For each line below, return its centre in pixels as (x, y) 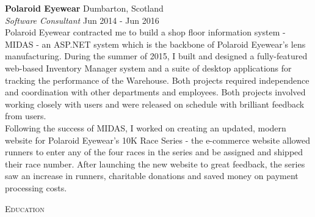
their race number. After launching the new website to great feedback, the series (155, 164)
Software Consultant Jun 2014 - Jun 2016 (82, 20)
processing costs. (36, 187)
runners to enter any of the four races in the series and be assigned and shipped (154, 152)
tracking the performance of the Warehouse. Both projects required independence (157, 80)
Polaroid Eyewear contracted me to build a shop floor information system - (145, 32)
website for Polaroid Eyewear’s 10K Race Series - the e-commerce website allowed (157, 140)
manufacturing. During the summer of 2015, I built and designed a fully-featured (156, 56)
